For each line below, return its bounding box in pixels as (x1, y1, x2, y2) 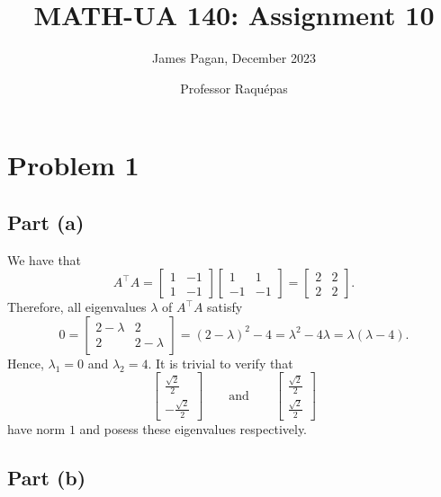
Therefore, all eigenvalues (7, 297, 147, 316)
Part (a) (7, 208, 85, 235)
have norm (7, 419, 66, 438)
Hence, (7, 353, 44, 372)
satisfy (207, 297, 243, 316)
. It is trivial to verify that (148, 353, 293, 372)
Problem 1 (7, 146, 139, 183)
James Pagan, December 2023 (152, 49, 316, 67)
